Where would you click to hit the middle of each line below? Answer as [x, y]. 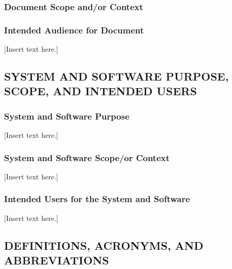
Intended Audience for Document [74, 30]
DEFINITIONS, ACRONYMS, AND [104, 245]
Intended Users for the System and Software [97, 199]
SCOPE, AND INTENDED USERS [101, 91]
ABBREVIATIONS [57, 260]
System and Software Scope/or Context [87, 157]
